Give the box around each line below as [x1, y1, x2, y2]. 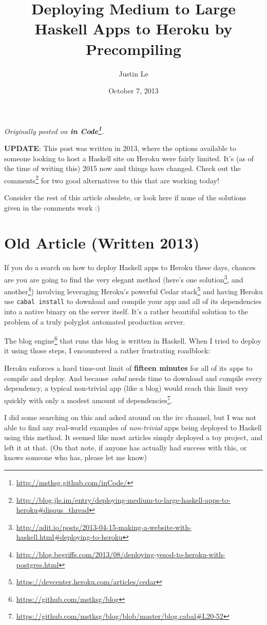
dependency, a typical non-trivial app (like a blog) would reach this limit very [4, 383, 249, 393]
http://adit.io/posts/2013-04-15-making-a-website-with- [16, 521, 192, 532]
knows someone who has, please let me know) [4, 452, 147, 463]
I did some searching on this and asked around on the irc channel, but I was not [4, 412, 256, 423]
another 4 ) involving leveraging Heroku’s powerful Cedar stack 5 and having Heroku [4, 285, 263, 296]
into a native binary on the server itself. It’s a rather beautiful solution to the [4, 306, 248, 317]
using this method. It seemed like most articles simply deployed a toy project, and [4, 432, 262, 443]
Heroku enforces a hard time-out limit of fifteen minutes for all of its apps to [4, 363, 253, 373]
